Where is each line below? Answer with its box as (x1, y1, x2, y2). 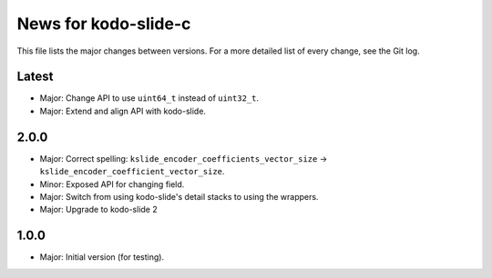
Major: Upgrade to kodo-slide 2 (39, 204, 159, 215)
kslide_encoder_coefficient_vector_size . (39, 166, 225, 177)
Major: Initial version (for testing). (39, 252, 164, 263)
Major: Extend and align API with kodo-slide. (39, 105, 207, 116)
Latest (16, 69, 54, 84)
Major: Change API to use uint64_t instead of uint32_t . (39, 93, 260, 104)
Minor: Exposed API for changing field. (39, 178, 185, 190)
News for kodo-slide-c (16, 14, 191, 34)
